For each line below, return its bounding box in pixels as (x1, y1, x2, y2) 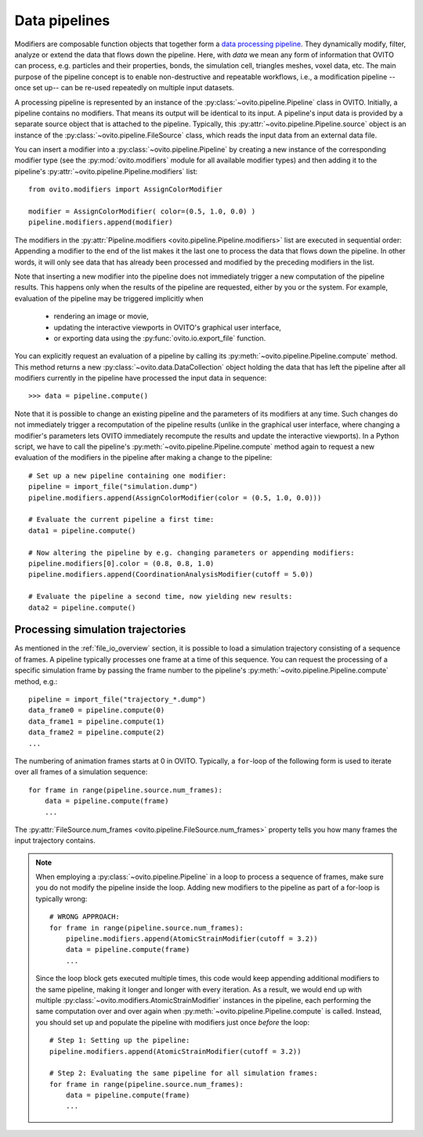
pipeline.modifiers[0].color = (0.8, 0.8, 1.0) (28, 559, 215, 568)
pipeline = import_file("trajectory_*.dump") (28, 694, 207, 704)
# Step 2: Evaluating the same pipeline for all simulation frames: (49, 1069, 318, 1078)
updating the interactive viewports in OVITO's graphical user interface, (53, 323, 282, 332)
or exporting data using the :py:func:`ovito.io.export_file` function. (53, 333, 266, 343)
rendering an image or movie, (53, 312, 149, 321)
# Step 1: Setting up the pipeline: (49, 1036, 190, 1045)
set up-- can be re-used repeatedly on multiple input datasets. (32, 83, 234, 93)
